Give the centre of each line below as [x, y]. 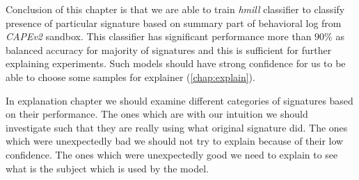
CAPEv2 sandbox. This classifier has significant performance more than [159, 36]
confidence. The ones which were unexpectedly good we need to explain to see [172, 154]
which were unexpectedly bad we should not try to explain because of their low [175, 141]
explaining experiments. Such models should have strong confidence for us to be [176, 63]
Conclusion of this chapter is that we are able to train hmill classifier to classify [175, 9]
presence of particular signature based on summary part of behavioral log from [174, 22]
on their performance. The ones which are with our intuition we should [157, 114]
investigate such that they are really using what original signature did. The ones [177, 127]
